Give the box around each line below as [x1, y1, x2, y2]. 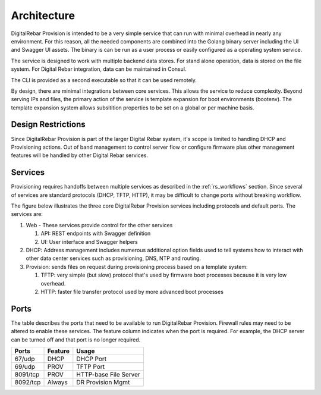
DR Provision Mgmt [76, 378, 130, 387]
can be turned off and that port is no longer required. [11, 336, 141, 343]
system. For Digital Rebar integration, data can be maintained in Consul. [11, 65, 187, 73]
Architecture [11, 9, 75, 22]
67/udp [14, 355, 35, 363]
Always [47, 378, 68, 387]
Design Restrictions [11, 120, 86, 130]
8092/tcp [14, 378, 41, 387]
